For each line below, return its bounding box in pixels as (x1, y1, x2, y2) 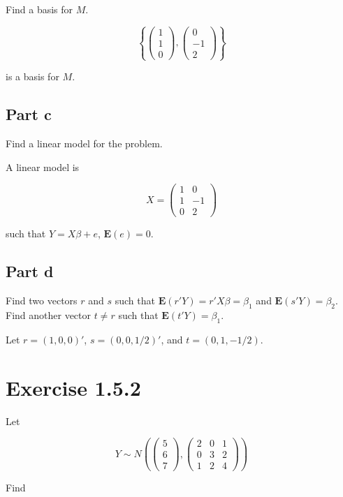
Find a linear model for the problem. (6, 136, 163, 151)
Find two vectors (6, 293, 78, 308)
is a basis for (6, 69, 59, 84)
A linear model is (6, 159, 80, 174)
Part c (6, 103, 52, 125)
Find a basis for (6, 2, 73, 16)
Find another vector (6, 307, 92, 322)
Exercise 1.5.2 (6, 373, 141, 401)
